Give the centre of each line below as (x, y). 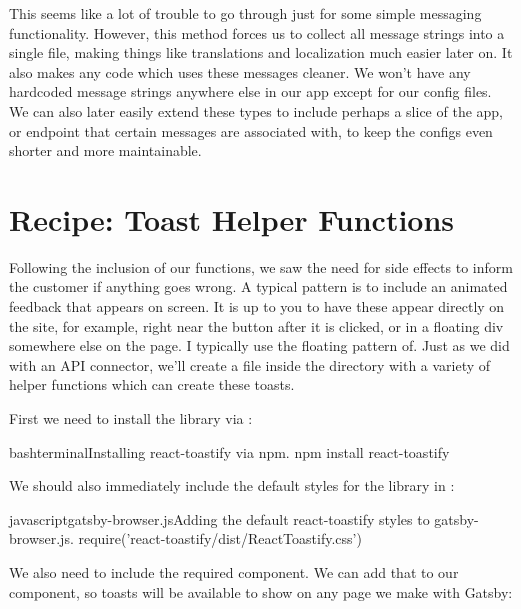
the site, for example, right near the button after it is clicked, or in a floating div (256, 325)
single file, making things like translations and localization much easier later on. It (261, 52)
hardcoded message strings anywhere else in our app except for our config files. (250, 91)
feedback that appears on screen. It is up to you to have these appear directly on (257, 306)
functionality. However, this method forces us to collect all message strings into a (257, 32)
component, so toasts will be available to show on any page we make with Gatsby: (261, 591)
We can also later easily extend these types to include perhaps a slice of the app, (256, 110)
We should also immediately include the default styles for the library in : (232, 485)
